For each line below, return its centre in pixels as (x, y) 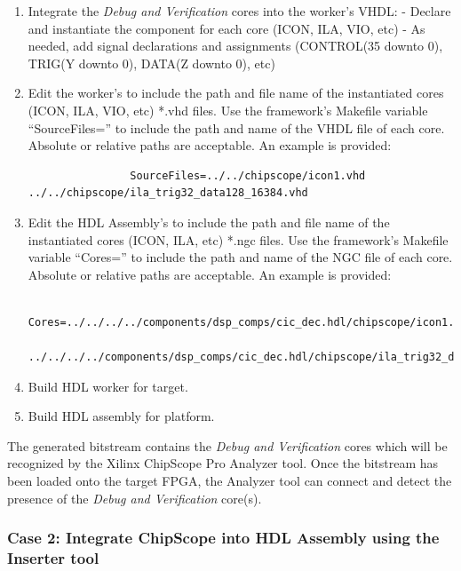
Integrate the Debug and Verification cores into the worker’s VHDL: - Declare (239, 11)
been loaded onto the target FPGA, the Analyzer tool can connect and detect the (230, 481)
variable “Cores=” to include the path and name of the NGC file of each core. (240, 257)
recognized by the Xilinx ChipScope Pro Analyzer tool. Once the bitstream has (223, 463)
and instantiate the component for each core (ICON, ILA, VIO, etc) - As (227, 28)
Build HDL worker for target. (108, 386)
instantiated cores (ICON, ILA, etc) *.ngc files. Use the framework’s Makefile (238, 239)
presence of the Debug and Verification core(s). (135, 498)
